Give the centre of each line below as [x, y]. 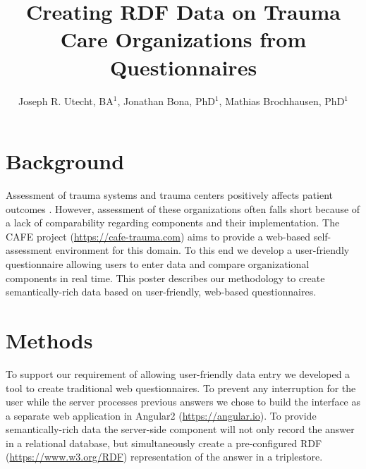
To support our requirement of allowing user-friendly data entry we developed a [178, 373]
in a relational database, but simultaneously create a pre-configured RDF [164, 443]
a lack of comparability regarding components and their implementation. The [173, 223]
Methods [49, 340]
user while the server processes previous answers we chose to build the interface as [183, 402]
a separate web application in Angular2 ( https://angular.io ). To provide [161, 415]
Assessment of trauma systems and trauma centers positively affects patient [169, 195]
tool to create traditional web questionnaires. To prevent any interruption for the [181, 388]
